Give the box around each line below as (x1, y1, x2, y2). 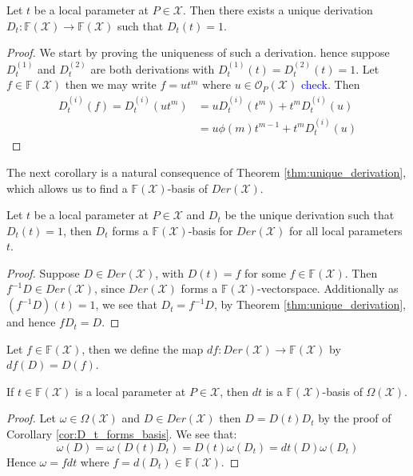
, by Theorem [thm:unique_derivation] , (213, 296, 406, 313)
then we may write (65, 76, 157, 93)
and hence (6, 314, 56, 330)
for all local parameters (288, 222, 403, 238)
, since (93, 280, 125, 297)
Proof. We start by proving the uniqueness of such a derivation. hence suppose (6, 44, 390, 61)
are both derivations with (90, 60, 215, 77)
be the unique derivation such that (224, 206, 395, 223)
